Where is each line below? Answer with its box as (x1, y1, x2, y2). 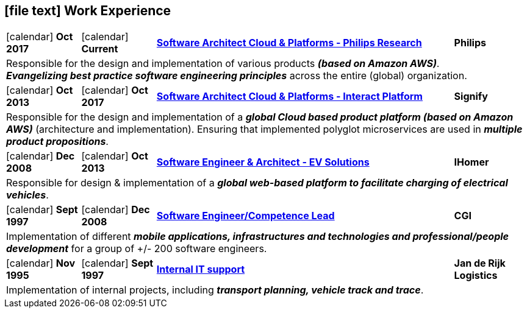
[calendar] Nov (6, 257, 76, 270)
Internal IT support (156, 263, 245, 276)
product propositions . (6, 135, 109, 148)
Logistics (454, 269, 498, 282)
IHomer (454, 156, 489, 169)
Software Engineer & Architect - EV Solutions (156, 156, 370, 169)
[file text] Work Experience (4, 3, 171, 18)
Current (81, 43, 118, 55)
